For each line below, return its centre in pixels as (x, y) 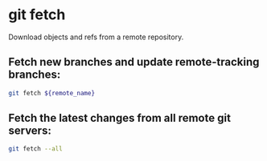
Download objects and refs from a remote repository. (96, 37)
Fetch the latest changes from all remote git (120, 118)
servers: (30, 131)
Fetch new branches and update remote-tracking (134, 62)
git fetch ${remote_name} (51, 93)
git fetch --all (35, 149)
